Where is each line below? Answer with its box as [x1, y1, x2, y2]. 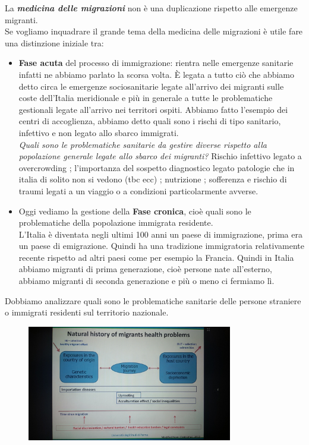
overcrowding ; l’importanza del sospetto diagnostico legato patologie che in [18, 161, 295, 173]
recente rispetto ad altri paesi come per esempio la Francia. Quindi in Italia [18, 251, 294, 263]
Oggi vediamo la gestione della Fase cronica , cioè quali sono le [18, 204, 251, 217]
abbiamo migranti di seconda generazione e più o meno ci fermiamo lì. [18, 274, 275, 287]
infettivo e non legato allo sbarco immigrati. [18, 126, 179, 138]
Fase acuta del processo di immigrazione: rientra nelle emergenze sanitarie [18, 56, 294, 69]
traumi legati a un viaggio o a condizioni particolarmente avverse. [18, 184, 258, 197]
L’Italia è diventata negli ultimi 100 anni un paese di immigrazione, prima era [18, 228, 302, 240]
